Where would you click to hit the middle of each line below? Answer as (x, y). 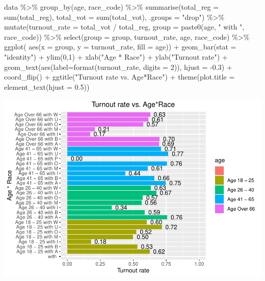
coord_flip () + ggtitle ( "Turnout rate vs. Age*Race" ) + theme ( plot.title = (120, 77)
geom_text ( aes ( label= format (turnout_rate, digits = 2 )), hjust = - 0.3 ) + (118, 67)
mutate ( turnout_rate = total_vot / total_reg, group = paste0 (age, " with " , (124, 27)
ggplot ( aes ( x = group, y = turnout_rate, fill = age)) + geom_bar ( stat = (120, 47)
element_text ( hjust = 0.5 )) (47, 86)
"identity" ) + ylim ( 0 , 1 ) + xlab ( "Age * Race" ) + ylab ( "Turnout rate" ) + (116, 56)
